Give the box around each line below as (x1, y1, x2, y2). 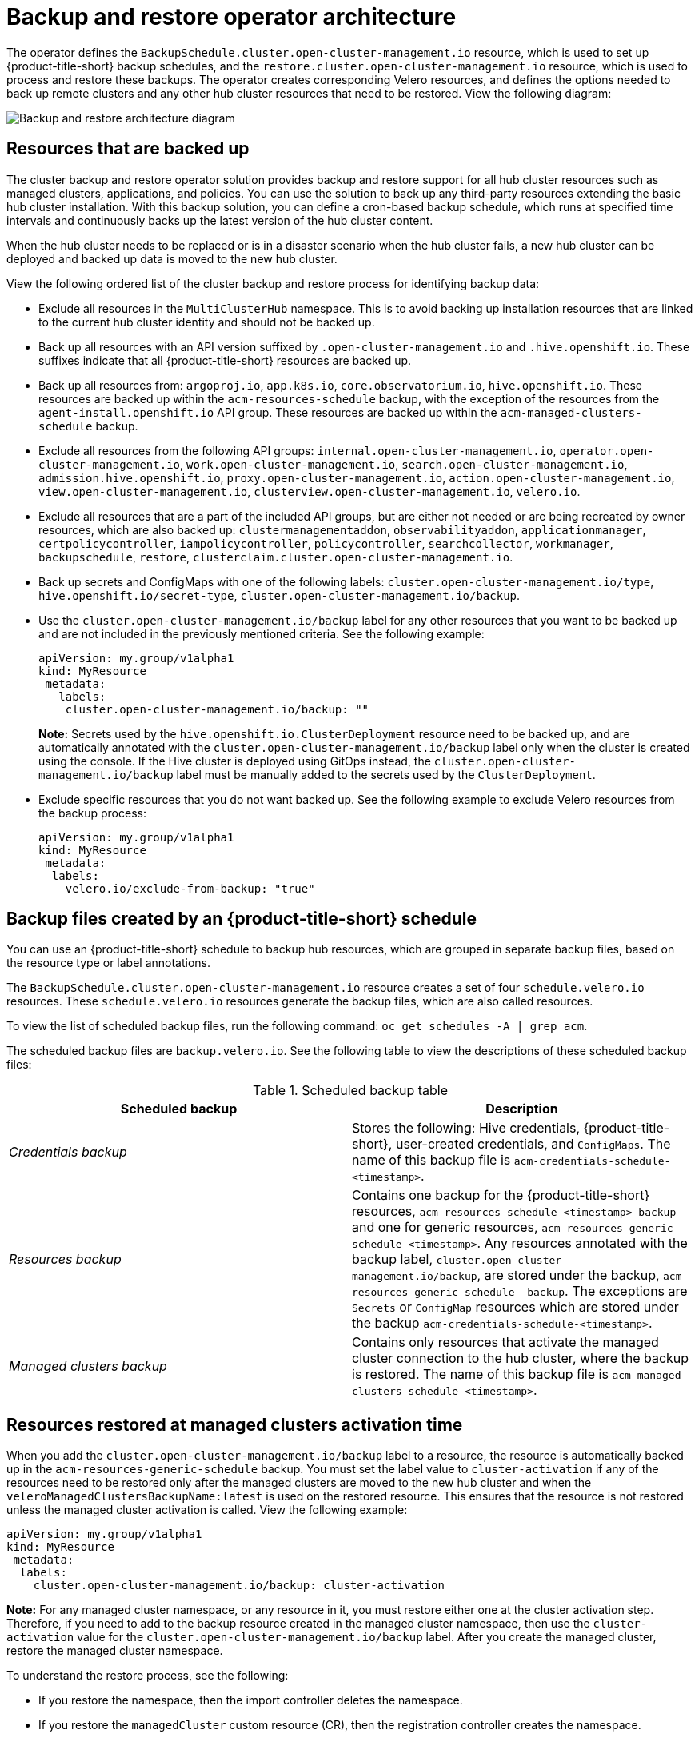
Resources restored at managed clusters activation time (6, 1414, 463, 1435)
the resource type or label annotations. (6, 956, 211, 970)
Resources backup (9, 1251, 122, 1268)
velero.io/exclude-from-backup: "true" (65, 881, 315, 895)
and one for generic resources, (352, 1219, 538, 1236)
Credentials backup (9, 1144, 127, 1161)
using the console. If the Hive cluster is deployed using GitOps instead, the (38, 753, 431, 768)
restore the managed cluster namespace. (6, 1644, 223, 1658)
